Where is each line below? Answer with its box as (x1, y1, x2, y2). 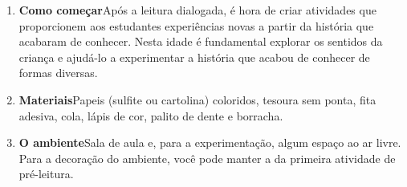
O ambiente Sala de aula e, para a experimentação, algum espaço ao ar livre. (18, 134, 401, 151)
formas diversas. (18, 64, 98, 81)
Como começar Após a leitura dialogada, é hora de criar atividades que (18, 2, 376, 18)
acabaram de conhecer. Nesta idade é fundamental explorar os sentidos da (18, 33, 383, 50)
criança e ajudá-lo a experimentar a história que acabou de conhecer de (18, 48, 370, 65)
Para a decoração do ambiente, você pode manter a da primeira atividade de (18, 149, 396, 166)
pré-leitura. (18, 165, 74, 182)
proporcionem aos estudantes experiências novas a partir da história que (18, 17, 374, 34)
